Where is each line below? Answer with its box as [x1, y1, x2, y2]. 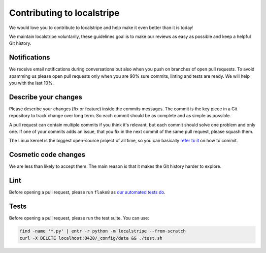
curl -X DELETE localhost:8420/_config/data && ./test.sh [19, 235, 163, 241]
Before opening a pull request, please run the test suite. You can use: [9, 215, 150, 221]
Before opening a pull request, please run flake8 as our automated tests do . [9, 190, 166, 195]
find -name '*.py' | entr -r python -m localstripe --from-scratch [19, 228, 186, 234]
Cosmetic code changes [9, 151, 86, 159]
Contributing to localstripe [9, 7, 120, 18]
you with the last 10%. [9, 80, 54, 86]
